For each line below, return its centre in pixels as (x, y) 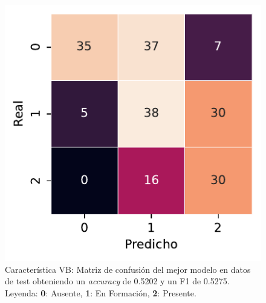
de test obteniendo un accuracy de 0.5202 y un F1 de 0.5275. (117, 281)
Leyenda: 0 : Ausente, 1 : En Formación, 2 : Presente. (101, 292)
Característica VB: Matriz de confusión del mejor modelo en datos (128, 269)
